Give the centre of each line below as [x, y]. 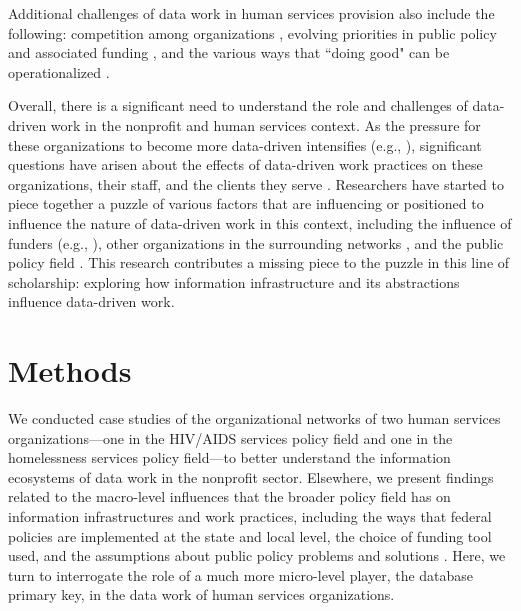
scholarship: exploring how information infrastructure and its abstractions [234, 281]
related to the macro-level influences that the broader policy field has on [229, 496]
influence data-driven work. [91, 301]
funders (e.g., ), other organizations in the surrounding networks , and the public [256, 242]
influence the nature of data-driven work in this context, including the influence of [260, 222]
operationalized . [59, 71]
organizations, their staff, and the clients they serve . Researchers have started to [256, 183]
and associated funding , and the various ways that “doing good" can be [229, 52]
